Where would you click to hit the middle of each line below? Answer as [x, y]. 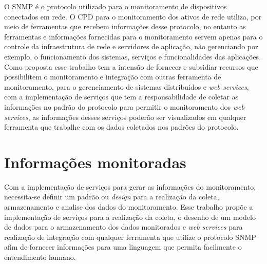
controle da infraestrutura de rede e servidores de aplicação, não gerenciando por [131, 46]
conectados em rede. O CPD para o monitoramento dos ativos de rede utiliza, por [133, 16]
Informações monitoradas [95, 162]
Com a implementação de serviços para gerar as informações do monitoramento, [130, 186]
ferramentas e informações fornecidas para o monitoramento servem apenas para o [133, 36]
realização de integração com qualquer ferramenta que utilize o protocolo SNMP [130, 237]
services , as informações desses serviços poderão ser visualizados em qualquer [125, 117]
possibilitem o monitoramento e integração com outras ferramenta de [113, 77]
